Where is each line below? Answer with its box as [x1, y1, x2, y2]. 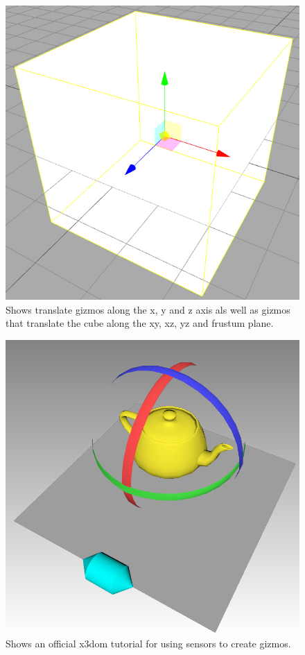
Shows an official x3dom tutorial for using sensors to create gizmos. [6, 636, 291, 651]
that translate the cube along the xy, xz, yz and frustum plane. [6, 316, 274, 330]
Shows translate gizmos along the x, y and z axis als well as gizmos [6, 302, 290, 316]
